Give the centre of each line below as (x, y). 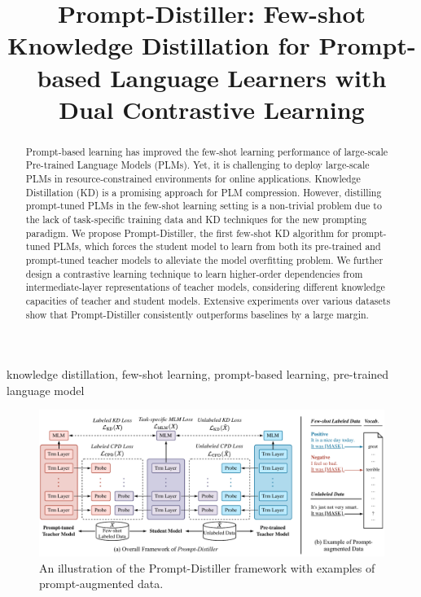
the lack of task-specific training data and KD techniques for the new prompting (196, 219)
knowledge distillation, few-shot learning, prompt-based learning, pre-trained (198, 374)
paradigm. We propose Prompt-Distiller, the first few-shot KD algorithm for (187, 233)
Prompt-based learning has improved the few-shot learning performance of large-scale (207, 151)
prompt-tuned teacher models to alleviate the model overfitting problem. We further (204, 259)
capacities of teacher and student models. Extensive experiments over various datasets (208, 300)
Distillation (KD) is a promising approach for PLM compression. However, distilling (204, 192)
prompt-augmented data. (101, 584)
